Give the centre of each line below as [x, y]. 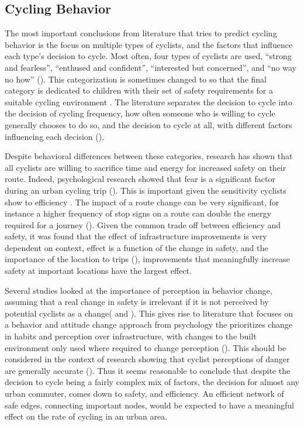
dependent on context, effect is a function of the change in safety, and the [137, 247]
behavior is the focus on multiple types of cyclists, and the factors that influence [149, 44]
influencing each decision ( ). [55, 136]
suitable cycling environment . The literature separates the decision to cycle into [148, 102]
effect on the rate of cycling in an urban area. [86, 416]
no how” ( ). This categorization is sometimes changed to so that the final [136, 79]
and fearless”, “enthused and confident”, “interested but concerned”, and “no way [151, 67]
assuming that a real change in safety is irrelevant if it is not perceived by [137, 302]
